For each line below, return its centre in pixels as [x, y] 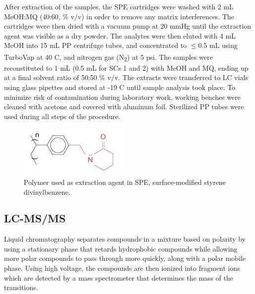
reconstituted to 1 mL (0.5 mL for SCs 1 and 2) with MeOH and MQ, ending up [126, 67]
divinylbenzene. [47, 191]
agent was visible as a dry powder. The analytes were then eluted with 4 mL [120, 35]
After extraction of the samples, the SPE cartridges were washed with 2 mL [119, 6]
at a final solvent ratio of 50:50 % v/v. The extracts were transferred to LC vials [126, 77]
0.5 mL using [218, 45]
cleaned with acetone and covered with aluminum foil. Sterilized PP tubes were [124, 106]
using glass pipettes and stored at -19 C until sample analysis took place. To [120, 87]
